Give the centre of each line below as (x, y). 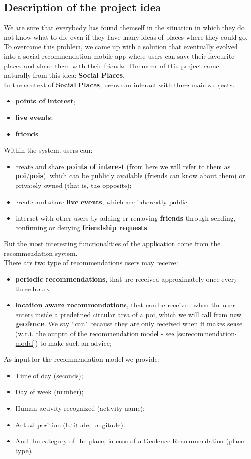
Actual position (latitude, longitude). (70, 424)
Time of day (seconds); (49, 375)
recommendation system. (41, 253)
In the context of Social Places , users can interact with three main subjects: (119, 84)
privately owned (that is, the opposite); (73, 185)
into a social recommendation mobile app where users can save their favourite (119, 56)
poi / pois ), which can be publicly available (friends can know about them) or (130, 176)
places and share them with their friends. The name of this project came (111, 65)
